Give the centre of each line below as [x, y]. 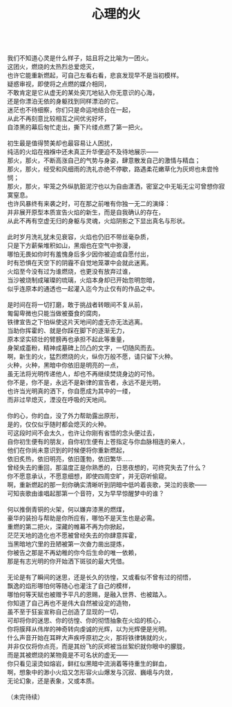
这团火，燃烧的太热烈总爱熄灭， [52, 67]
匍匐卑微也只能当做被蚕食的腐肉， [56, 313]
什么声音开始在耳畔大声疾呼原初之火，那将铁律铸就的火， [89, 638]
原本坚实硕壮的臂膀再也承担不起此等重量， [68, 339]
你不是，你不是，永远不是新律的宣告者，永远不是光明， [86, 383]
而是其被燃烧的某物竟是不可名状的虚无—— [68, 655]
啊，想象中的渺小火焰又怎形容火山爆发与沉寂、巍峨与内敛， [92, 672]
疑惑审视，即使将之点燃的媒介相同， [59, 84]
